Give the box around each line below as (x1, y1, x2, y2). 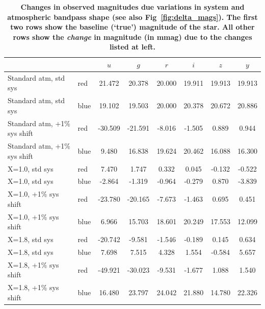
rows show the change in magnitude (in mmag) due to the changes (13, 31, 252, 42)
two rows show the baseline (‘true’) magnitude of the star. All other (10, 21, 255, 32)
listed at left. (109, 41, 156, 52)
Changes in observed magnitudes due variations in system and (20, 2, 245, 12)
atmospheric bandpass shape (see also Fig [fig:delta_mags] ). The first (7, 11, 258, 22)
